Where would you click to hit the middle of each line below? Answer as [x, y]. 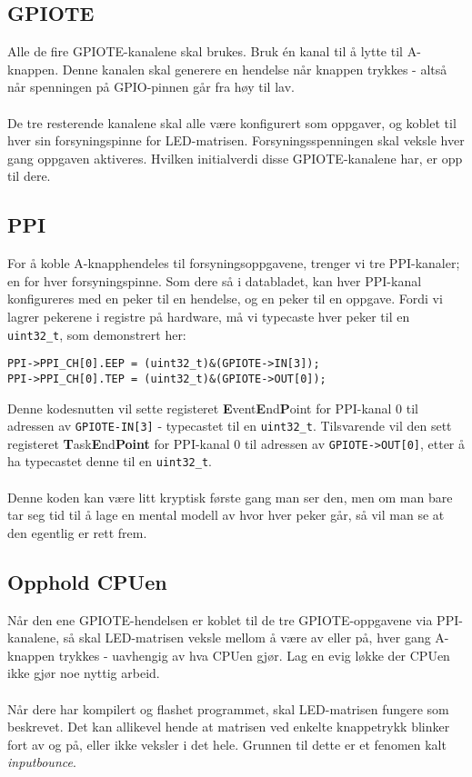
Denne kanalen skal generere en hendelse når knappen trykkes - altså [255, 69]
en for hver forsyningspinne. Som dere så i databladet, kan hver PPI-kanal [215, 280]
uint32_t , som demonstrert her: [97, 334]
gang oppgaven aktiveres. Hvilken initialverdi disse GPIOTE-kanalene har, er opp [235, 158]
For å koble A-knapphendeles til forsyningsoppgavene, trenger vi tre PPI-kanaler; [234, 263]
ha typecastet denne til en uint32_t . [110, 461]
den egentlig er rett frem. [77, 532]
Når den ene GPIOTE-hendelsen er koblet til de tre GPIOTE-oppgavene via [220, 619]
